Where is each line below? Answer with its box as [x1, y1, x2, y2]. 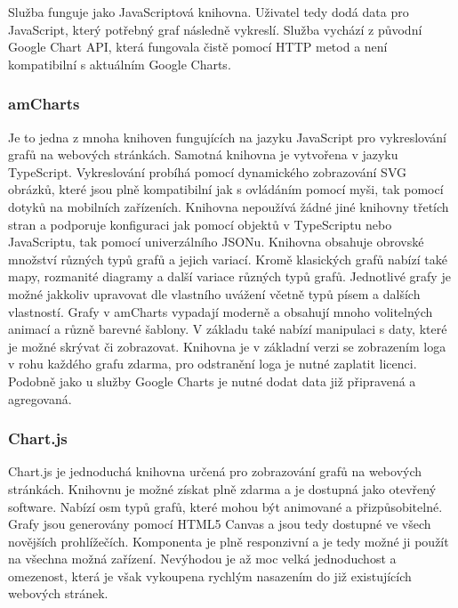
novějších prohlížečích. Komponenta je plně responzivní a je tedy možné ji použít [8, 531, 449, 550]
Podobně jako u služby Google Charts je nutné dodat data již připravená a [8, 371, 416, 390]
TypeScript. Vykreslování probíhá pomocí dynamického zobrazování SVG [8, 162, 406, 181]
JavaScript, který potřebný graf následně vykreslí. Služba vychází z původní [8, 20, 422, 38]
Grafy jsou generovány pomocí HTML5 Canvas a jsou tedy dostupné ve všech [8, 515, 431, 533]
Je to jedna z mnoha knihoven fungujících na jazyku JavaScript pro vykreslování [8, 127, 446, 146]
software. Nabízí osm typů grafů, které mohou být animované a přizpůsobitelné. [8, 497, 443, 515]
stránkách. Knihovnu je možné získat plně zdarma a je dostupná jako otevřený [8, 479, 437, 498]
